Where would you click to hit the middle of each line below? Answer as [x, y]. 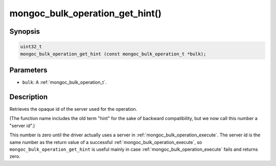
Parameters [28, 70]
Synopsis [25, 31]
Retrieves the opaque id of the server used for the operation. [73, 109]
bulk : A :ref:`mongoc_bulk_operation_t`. [64, 82]
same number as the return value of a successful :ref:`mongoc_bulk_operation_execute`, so [106, 142]
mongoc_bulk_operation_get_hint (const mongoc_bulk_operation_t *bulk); [113, 54]
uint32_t [31, 47]
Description [29, 97]
